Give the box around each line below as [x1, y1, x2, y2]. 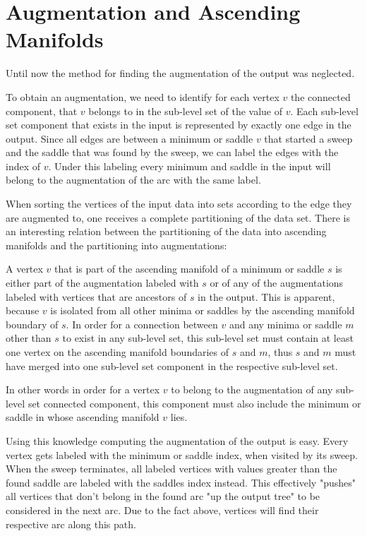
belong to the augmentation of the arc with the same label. [6, 172, 261, 187]
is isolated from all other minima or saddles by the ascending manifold [50, 303, 355, 318]
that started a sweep [264, 131, 353, 145]
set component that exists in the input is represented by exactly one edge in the [6, 117, 351, 132]
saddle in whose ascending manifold [6, 410, 160, 424]
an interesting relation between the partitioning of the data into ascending [6, 224, 327, 239]
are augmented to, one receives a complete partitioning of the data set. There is [6, 210, 350, 225]
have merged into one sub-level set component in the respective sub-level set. [6, 358, 338, 373]
